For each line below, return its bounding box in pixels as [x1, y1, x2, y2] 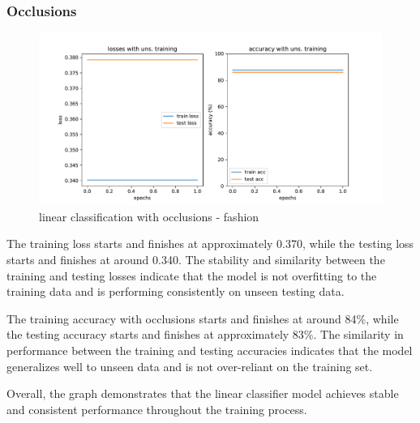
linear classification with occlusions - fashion [39, 207, 259, 224]
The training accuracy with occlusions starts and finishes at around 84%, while [6, 310, 399, 327]
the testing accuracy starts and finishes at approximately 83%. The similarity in [6, 326, 404, 343]
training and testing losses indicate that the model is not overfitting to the [6, 267, 377, 284]
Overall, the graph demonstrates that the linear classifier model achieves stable [6, 385, 399, 402]
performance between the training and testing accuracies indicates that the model [6, 341, 413, 358]
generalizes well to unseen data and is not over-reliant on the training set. [6, 357, 373, 374]
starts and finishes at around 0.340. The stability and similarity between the [6, 251, 385, 267]
